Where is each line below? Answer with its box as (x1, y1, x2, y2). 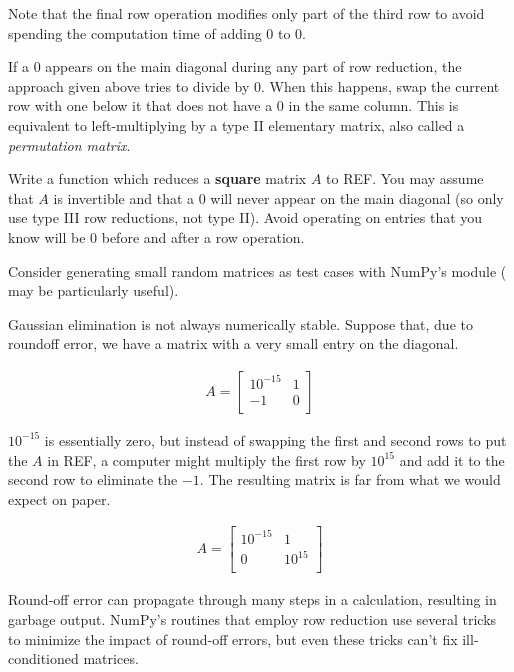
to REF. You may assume (326, 168, 484, 189)
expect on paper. (8, 488, 111, 509)
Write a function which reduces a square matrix (8, 168, 307, 189)
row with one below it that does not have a (8, 95, 273, 116)
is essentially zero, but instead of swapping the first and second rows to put (44, 429, 507, 450)
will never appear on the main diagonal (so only (210, 187, 504, 208)
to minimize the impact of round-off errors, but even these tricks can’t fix (8, 628, 458, 649)
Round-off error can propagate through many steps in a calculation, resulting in (8, 589, 497, 610)
